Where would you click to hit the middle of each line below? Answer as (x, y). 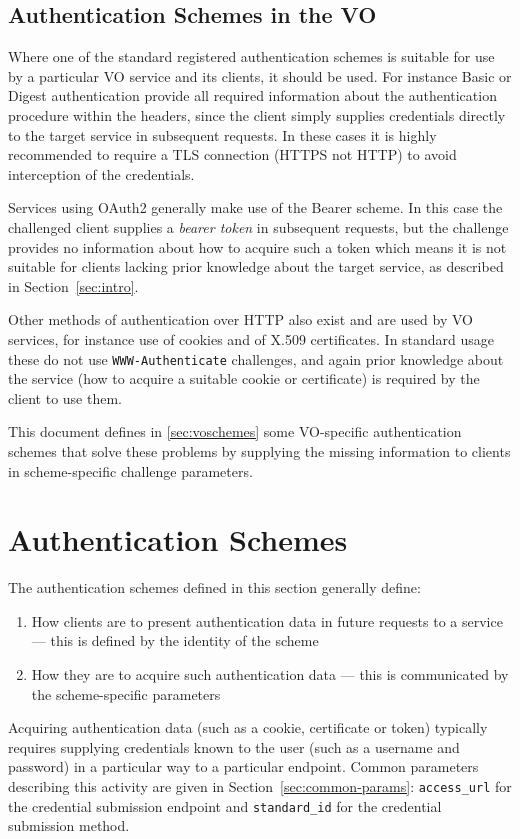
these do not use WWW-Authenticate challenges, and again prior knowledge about (256, 358)
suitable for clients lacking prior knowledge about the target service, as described (256, 266)
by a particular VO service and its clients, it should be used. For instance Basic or (260, 75)
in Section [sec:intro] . (73, 285)
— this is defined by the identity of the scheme (175, 640)
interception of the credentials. (101, 173)
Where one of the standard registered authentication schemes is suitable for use (251, 56)
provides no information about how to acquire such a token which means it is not (257, 246)
